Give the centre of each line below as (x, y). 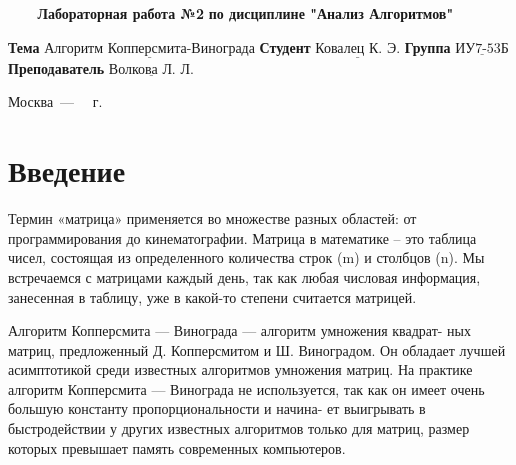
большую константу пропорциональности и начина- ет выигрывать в (217, 408)
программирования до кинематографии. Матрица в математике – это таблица (242, 237)
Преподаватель (56, 67)
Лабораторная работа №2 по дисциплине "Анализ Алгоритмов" (245, 13)
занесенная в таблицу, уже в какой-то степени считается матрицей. (212, 296)
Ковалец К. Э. (358, 48)
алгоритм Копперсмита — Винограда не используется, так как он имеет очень (246, 388)
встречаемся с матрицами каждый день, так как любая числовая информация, (244, 276)
